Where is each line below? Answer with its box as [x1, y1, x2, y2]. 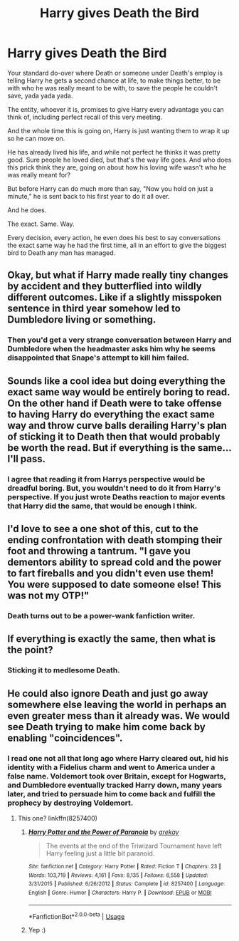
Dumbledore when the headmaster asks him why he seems [7, 344, 216, 354]
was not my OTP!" [7, 589, 90, 601]
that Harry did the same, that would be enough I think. [7, 501, 198, 511]
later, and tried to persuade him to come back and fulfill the [7, 789, 216, 799]
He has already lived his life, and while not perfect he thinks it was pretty [7, 147, 221, 156]
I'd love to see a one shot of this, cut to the [7, 522, 199, 535]
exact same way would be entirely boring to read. [7, 386, 230, 398]
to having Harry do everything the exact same [7, 408, 215, 420]
